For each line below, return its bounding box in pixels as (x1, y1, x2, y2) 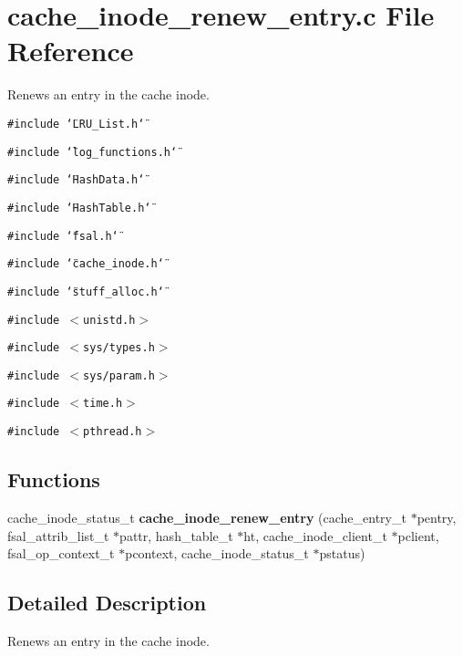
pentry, (417, 507, 457, 526)
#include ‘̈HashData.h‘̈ (7, 173, 145, 187)
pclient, (397, 526, 439, 545)
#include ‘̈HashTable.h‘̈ (7, 201, 151, 214)
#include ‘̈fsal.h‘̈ (7, 229, 118, 243)
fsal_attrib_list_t (7, 526, 109, 545)
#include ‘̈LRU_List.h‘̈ (7, 117, 145, 130)
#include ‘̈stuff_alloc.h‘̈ (7, 285, 164, 298)
